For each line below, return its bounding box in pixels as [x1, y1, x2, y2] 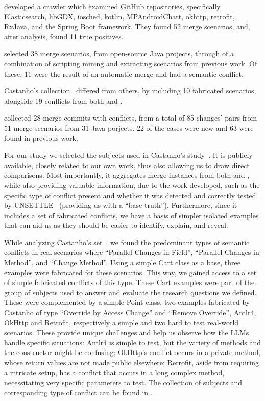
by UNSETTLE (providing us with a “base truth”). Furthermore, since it [4, 200, 237, 210]
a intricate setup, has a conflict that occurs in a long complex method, [4, 367, 225, 378]
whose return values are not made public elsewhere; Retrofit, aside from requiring [4, 357, 259, 367]
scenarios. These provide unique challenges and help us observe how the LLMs [4, 327, 249, 338]
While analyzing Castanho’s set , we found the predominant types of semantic [4, 237, 250, 247]
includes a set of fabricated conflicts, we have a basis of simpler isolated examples [4, 209, 259, 220]
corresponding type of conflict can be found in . [4, 387, 153, 397]
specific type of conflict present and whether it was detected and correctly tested [4, 190, 256, 200]
